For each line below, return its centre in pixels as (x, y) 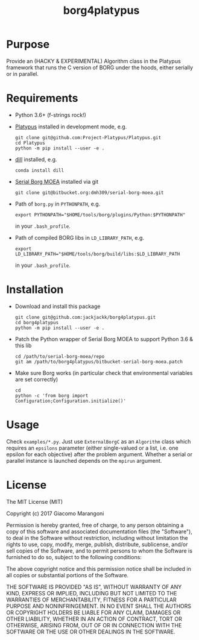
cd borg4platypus (37, 322)
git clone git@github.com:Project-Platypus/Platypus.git (88, 137)
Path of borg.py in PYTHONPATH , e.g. (58, 204)
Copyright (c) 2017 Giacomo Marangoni (55, 513)
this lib (23, 345)
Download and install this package (58, 306)
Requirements (42, 99)
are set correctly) (36, 379)
